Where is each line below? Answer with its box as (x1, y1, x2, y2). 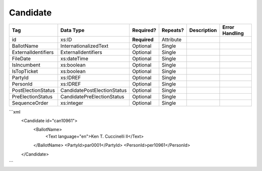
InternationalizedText (60, 43, 109, 49)
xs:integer (60, 100, 83, 106)
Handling (222, 29, 244, 36)
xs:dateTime (60, 55, 88, 62)
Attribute (162, 36, 182, 43)
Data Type (60, 27, 85, 33)
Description (189, 27, 217, 33)
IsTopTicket (12, 68, 38, 74)
